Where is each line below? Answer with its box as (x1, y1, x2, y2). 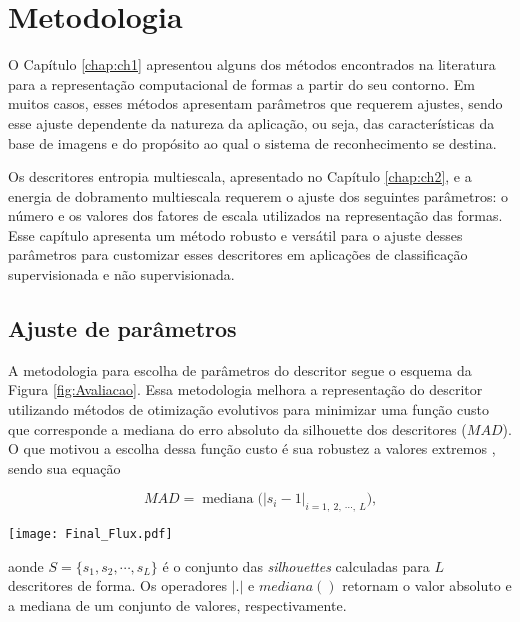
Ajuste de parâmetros (8, 313, 237, 344)
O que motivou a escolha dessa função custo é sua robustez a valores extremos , (8, 438, 496, 459)
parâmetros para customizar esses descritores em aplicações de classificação (8, 244, 468, 265)
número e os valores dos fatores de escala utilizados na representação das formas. (8, 205, 503, 226)
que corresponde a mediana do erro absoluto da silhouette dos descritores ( (8, 418, 467, 439)
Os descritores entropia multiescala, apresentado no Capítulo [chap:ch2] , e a (8, 166, 472, 187)
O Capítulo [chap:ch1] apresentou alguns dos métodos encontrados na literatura (8, 54, 496, 75)
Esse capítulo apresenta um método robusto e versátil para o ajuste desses (8, 224, 463, 245)
